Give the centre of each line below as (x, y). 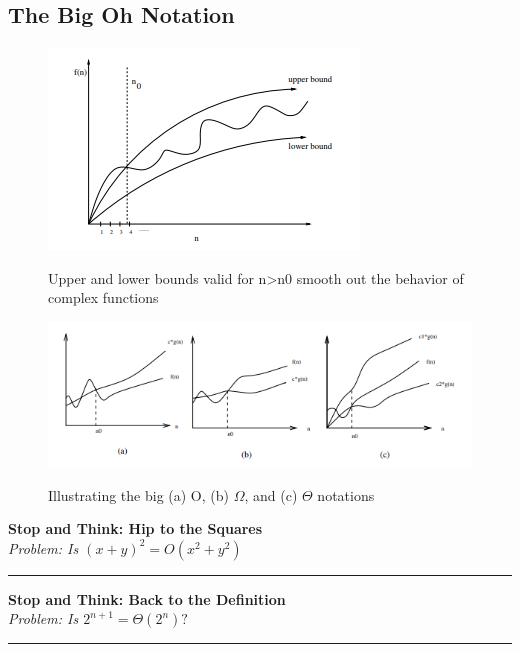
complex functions (103, 297)
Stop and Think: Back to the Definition (147, 598)
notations (346, 494)
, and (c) (271, 494)
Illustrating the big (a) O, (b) (138, 494)
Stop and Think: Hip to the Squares (135, 528)
